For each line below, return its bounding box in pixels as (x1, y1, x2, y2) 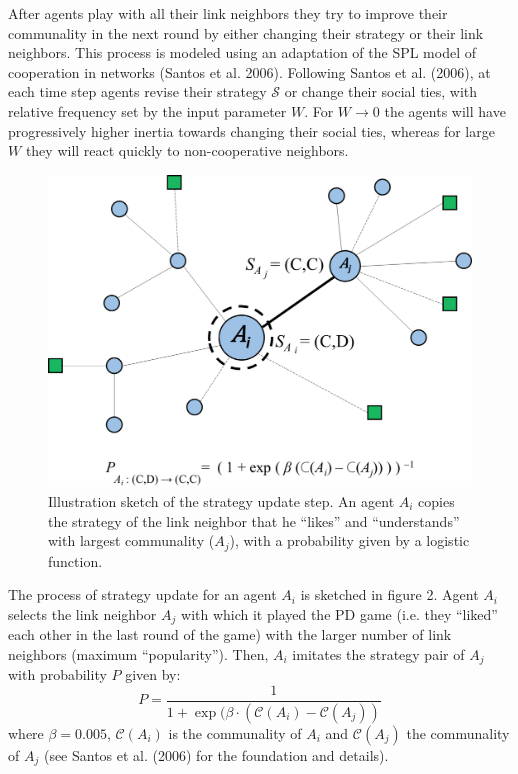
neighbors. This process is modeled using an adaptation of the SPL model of (8, 42, 477, 63)
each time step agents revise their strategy (8, 81, 267, 102)
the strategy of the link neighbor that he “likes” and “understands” (48, 510, 460, 531)
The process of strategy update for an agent (8, 584, 277, 605)
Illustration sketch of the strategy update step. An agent (48, 490, 395, 511)
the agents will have (384, 100, 506, 121)
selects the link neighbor (8, 603, 157, 624)
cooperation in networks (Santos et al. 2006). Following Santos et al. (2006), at (8, 61, 491, 82)
